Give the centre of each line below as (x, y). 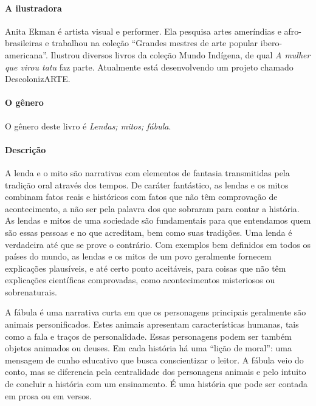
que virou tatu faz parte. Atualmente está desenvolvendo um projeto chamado (149, 67)
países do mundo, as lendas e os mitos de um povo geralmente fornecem (138, 256)
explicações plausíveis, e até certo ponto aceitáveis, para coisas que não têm (146, 268)
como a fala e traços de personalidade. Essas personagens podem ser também (148, 336)
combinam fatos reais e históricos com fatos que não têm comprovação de (141, 197)
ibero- (271, 43)
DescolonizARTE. (38, 79)
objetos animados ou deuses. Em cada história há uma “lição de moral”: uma (148, 348)
